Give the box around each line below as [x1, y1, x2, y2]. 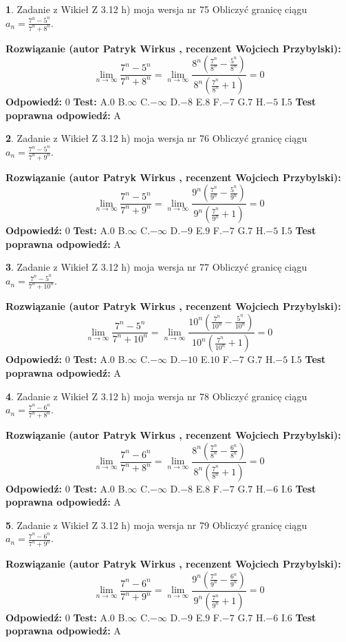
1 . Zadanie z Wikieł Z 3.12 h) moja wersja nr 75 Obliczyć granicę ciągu [6, 2, 307, 16]
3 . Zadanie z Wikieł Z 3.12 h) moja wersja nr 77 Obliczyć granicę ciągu [6, 260, 307, 274]
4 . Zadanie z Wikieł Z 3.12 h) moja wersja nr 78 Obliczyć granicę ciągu [6, 389, 307, 403]
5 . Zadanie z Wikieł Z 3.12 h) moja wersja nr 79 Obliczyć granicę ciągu [6, 517, 307, 532]
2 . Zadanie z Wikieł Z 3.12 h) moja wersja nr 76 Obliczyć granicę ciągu [6, 131, 307, 145]
